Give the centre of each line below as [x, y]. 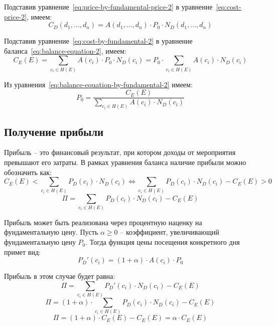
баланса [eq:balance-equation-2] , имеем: [65, 50]
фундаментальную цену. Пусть [51, 232]
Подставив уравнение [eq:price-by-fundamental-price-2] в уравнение [108, 7]
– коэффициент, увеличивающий [170, 232]
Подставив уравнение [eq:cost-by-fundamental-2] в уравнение [98, 41]
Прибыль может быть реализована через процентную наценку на [103, 222]
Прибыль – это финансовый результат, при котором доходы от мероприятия [120, 152]
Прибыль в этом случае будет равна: [60, 276]
